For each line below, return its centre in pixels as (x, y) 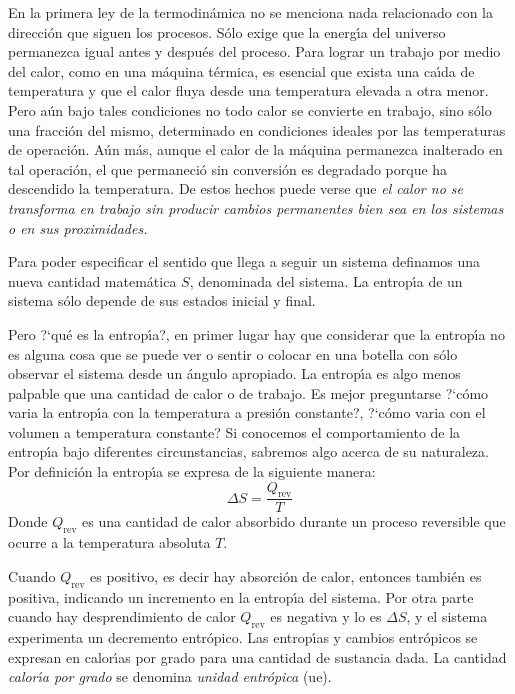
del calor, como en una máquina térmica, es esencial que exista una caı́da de (241, 70)
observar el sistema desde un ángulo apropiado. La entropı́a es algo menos (234, 373)
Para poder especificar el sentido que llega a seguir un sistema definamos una (244, 261)
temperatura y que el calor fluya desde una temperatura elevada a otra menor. (248, 90)
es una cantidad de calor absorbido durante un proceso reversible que (294, 521)
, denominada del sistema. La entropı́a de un (326, 280)
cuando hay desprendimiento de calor (122, 616)
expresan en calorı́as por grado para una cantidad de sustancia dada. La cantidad (257, 656)
